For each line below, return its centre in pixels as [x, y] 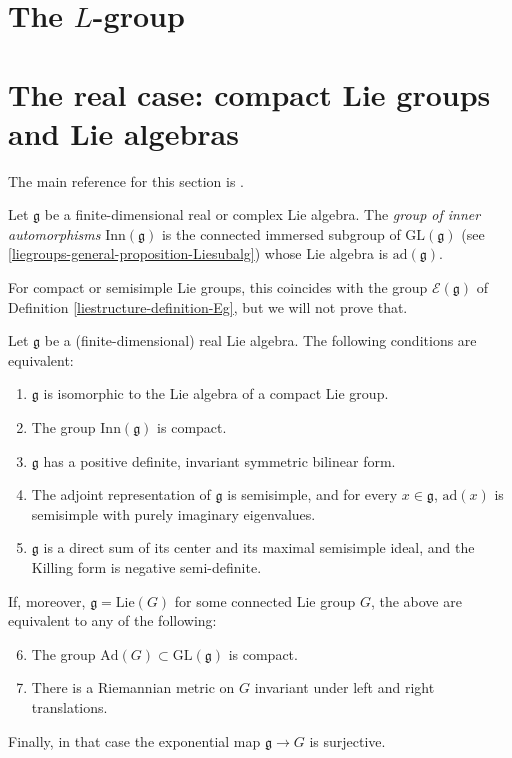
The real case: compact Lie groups [249, 93]
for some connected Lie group [265, 600]
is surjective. [347, 740]
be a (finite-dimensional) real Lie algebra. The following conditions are [260, 340]
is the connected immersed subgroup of [281, 233]
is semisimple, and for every [312, 494]
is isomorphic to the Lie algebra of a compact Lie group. [216, 393]
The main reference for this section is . [126, 180]
